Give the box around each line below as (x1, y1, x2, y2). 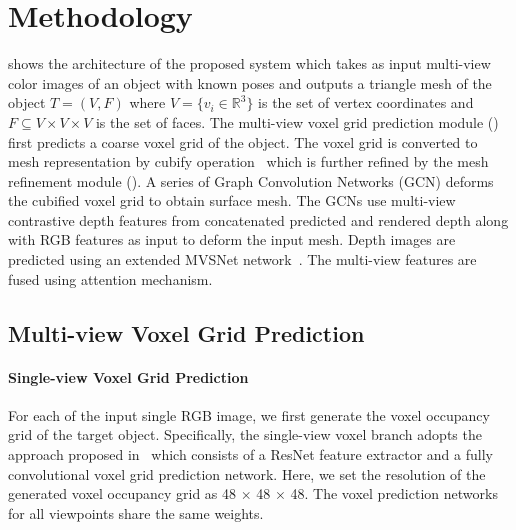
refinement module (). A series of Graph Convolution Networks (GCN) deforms (8, 170, 494, 191)
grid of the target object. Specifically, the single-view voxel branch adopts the (8, 424, 482, 445)
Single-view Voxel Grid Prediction (8, 366, 249, 387)
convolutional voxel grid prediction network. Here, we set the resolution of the (8, 463, 486, 484)
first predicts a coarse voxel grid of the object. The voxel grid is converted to (8, 131, 478, 152)
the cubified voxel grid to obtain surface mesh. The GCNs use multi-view (8, 190, 456, 211)
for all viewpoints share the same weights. (8, 502, 264, 523)
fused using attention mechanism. (8, 268, 213, 289)
